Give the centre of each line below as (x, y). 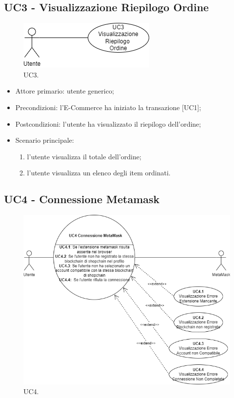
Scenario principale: (45, 140)
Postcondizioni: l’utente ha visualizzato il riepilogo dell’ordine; (108, 123)
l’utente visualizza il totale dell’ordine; (84, 156)
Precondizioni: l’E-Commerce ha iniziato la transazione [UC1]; (108, 107)
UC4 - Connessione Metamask (82, 199)
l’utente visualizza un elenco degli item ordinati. (99, 173)
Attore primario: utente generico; (65, 91)
